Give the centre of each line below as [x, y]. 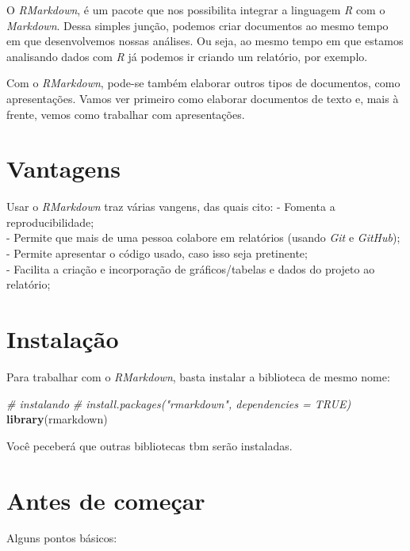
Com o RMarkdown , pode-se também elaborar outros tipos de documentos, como [203, 83]
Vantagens [63, 168]
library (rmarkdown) [57, 419]
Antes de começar [106, 500]
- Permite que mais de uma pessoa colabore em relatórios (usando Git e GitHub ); [203, 237]
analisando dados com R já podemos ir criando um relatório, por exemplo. [187, 56]
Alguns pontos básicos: [62, 538]
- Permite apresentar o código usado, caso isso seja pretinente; [157, 253]
